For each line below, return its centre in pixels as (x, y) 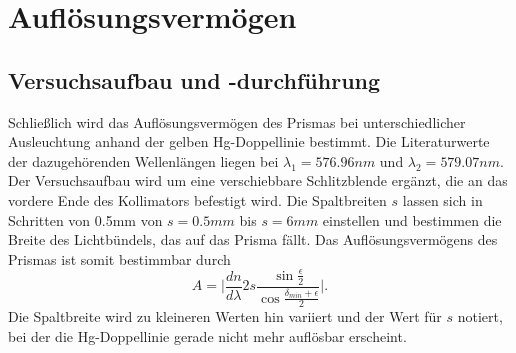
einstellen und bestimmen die (412, 219)
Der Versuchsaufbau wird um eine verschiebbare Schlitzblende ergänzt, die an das (258, 180)
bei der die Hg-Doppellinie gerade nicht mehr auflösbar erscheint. (207, 335)
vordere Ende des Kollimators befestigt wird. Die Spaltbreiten (197, 199)
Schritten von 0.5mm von (85, 219)
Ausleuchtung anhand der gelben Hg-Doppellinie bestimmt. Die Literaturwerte (249, 141)
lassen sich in (442, 199)
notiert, (480, 316)
